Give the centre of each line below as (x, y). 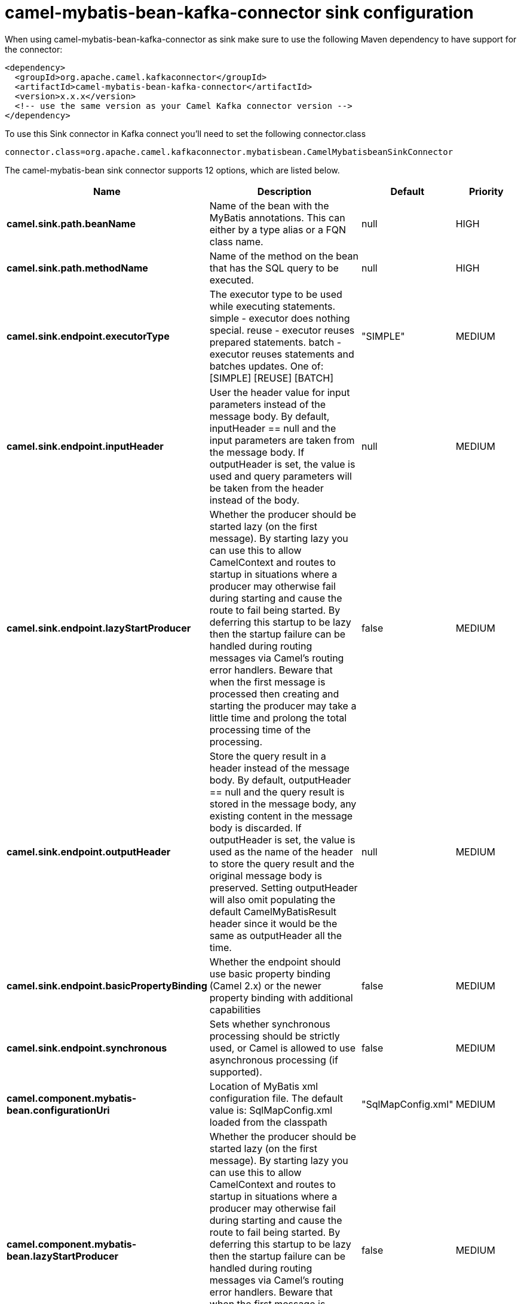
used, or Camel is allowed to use (283, 1048)
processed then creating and (274, 694)
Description (284, 191)
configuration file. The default (276, 1098)
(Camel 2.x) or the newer (265, 985)
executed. (232, 280)
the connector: (34, 49)
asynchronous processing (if (274, 1060)
